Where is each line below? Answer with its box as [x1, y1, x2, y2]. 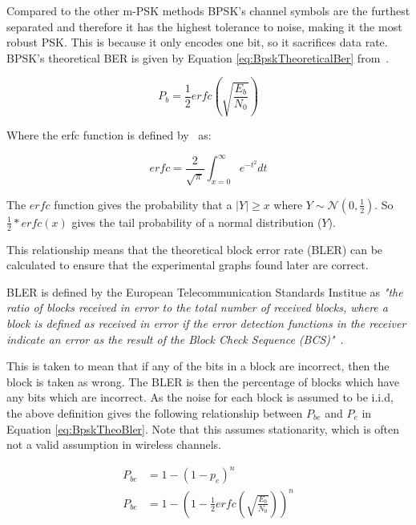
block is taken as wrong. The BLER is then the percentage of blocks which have [6, 373, 400, 390]
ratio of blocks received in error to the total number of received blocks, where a [6, 299, 388, 316]
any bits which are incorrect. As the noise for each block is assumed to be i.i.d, [6, 389, 394, 406]
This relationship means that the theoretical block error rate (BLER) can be [6, 240, 383, 257]
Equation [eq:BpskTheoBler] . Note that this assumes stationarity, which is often [6, 420, 400, 437]
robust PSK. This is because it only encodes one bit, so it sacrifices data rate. [6, 34, 388, 50]
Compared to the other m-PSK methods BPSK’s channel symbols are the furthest [6, 2, 410, 18]
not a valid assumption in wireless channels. [6, 436, 221, 453]
